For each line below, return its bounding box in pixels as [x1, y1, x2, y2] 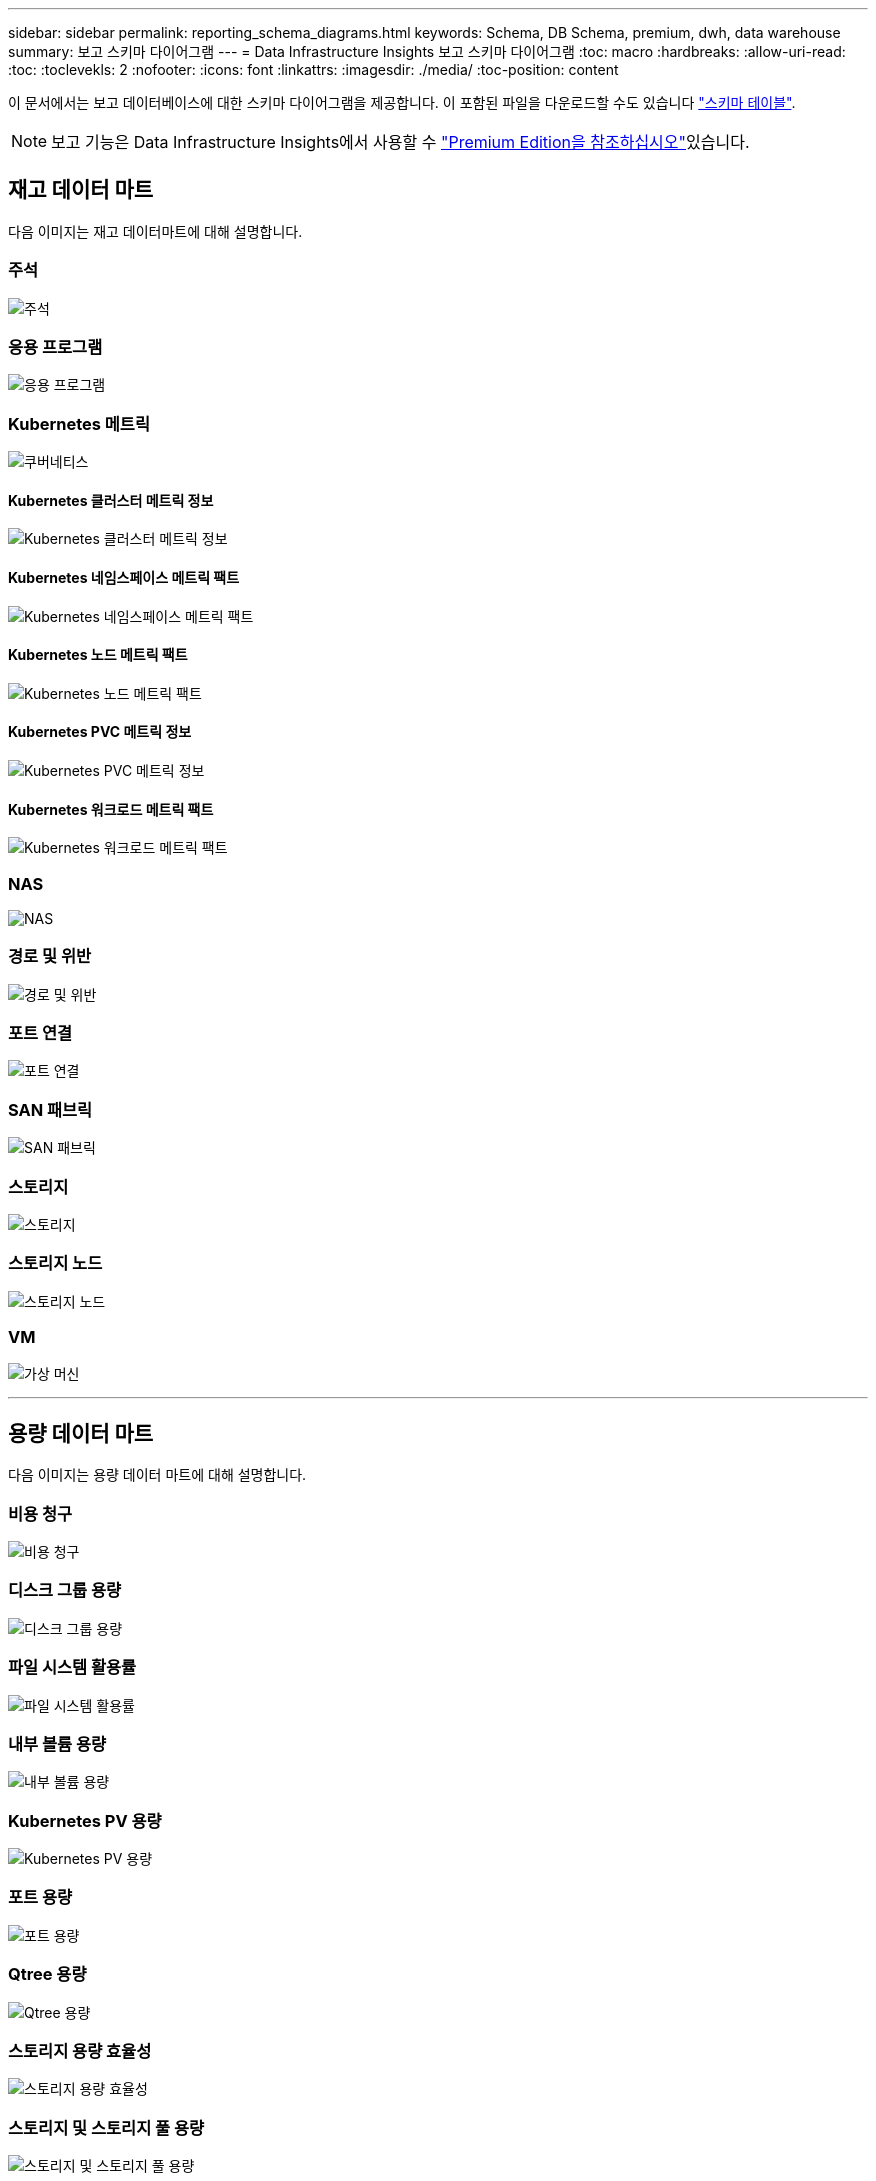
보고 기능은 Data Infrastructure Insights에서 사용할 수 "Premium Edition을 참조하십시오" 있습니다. [51, 132, 750, 152]
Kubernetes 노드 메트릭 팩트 [8, 646, 188, 664]
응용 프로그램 [8, 336, 103, 357]
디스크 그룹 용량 [8, 1580, 122, 1601]
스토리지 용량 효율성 [8, 2040, 152, 2061]
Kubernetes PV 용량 [8, 1810, 162, 1831]
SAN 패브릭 [8, 1099, 93, 1120]
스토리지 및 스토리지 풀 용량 [8, 2117, 205, 2138]
